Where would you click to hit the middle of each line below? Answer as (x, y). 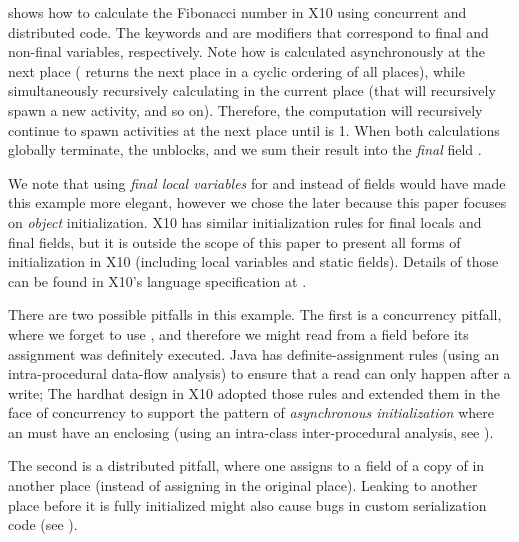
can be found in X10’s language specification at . (157, 280)
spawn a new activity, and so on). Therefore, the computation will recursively (245, 109)
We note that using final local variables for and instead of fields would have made (257, 182)
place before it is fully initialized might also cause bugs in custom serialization (247, 504)
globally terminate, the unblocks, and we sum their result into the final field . (245, 149)
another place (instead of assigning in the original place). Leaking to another (243, 485)
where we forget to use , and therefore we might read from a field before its (238, 333)
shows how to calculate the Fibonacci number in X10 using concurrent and (237, 12)
